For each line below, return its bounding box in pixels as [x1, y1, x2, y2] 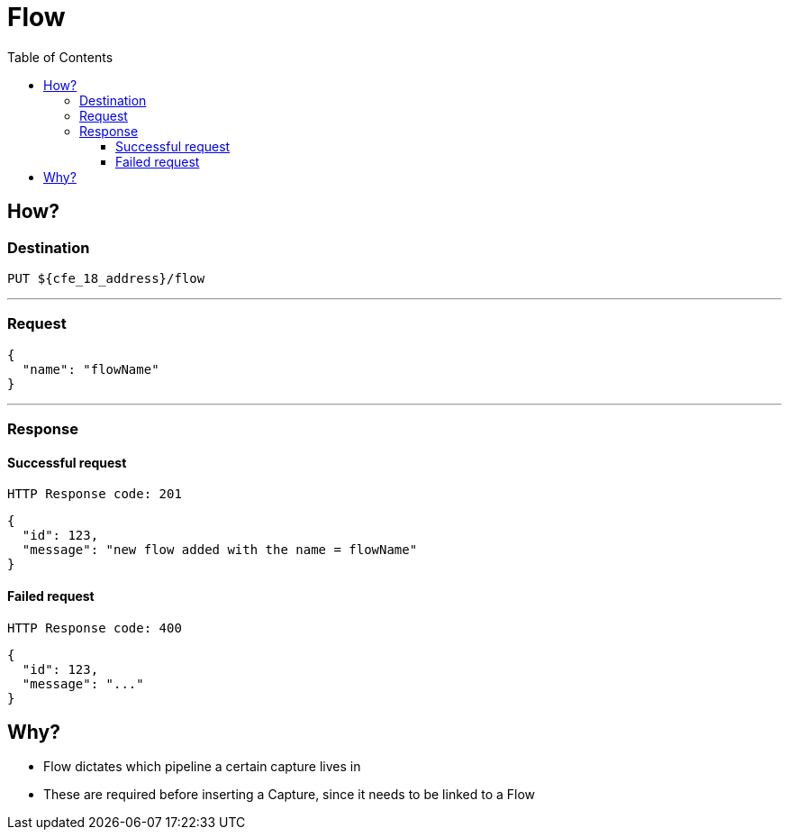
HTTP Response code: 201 [7, 487, 182, 502]
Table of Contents [7, 49, 113, 65]
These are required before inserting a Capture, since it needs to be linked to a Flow [43, 787, 536, 803]
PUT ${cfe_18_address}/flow [7, 270, 205, 286]
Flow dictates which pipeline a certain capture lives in [43, 759, 361, 775]
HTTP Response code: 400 [7, 620, 182, 635]
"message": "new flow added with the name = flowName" [22, 542, 418, 558]
